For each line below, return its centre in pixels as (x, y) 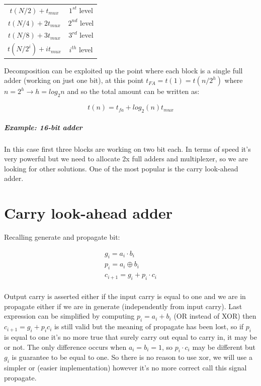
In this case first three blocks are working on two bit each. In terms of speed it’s (127, 149)
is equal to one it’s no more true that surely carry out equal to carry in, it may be (130, 336)
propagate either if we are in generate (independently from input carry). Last (123, 306)
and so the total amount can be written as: (133, 91)
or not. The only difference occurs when (65, 347)
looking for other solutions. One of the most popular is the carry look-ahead (121, 168)
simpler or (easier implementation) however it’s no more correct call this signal (125, 368)
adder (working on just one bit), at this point (74, 80)
